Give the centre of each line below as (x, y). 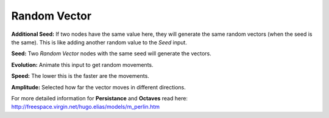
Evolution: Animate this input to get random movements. (82, 64)
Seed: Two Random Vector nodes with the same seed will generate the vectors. (111, 54)
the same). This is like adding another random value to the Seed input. (99, 42)
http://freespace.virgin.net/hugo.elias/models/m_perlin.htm (86, 107)
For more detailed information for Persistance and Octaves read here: (100, 98)
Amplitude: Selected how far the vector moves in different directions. (98, 87)
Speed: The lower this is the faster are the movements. (80, 76)
